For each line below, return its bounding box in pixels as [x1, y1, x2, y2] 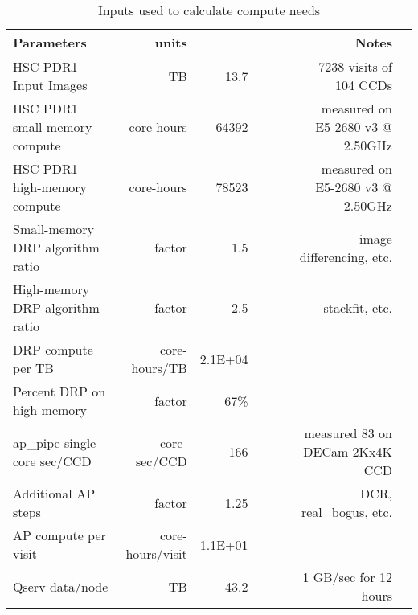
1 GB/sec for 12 [302, 568, 392, 586]
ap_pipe [13, 433, 60, 452]
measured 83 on [304, 424, 392, 442]
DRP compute [13, 340, 93, 359]
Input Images [13, 76, 88, 94]
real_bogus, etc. [301, 502, 392, 521]
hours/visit [125, 544, 187, 563]
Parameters [13, 33, 87, 51]
